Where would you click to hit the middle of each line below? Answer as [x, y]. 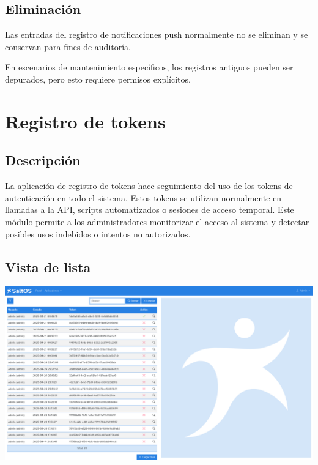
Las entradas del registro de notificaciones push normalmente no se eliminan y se [157, 35]
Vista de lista [48, 266]
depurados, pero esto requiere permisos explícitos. [98, 79]
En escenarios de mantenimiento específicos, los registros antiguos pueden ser [149, 67]
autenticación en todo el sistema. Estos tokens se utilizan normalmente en [143, 197]
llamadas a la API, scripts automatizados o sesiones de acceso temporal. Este [150, 210]
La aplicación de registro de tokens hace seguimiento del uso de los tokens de [149, 186]
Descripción [43, 160]
